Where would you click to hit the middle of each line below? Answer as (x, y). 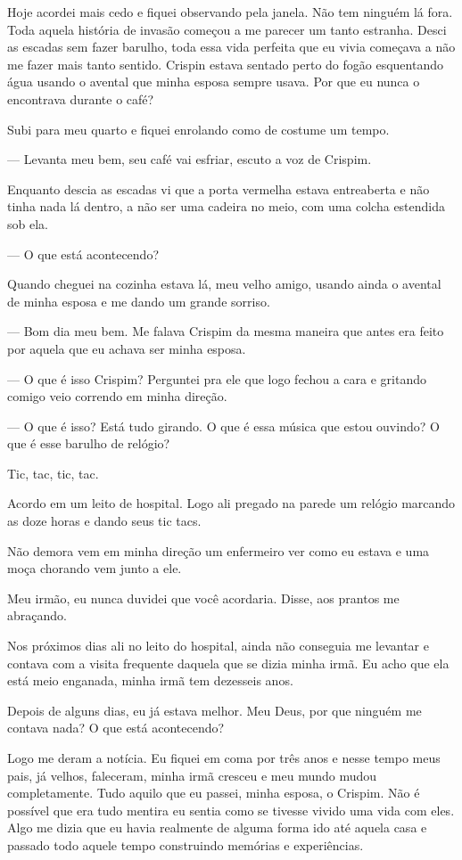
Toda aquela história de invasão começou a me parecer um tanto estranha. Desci (227, 29)
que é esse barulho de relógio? (89, 443)
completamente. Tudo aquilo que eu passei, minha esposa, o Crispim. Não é (214, 793)
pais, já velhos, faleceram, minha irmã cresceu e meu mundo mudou (192, 775)
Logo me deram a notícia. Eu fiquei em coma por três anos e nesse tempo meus (224, 758)
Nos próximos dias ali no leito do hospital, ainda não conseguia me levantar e (218, 646)
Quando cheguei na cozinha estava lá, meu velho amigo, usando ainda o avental (224, 284)
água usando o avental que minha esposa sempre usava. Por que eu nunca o (214, 82)
